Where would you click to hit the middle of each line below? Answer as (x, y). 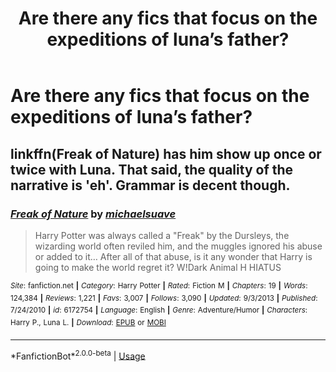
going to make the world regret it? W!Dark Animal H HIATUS (158, 267)
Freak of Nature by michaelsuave (93, 214)
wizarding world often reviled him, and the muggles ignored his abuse (178, 246)
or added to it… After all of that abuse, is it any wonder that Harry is (173, 256)
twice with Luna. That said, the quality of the (152, 169)
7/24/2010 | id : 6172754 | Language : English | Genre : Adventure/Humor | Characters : (159, 310)
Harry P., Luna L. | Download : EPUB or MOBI (88, 322)
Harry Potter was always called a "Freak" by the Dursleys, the (162, 235)
